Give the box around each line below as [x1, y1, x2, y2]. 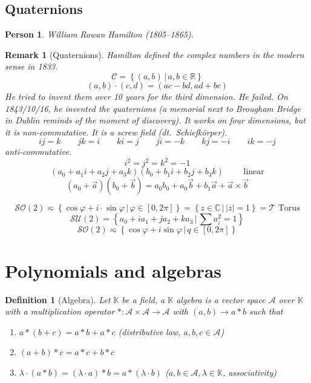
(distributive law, [118, 325, 181, 338]
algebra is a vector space [176, 293, 266, 306]
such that [249, 305, 283, 318]
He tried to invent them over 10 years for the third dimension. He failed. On [5, 90, 288, 102]
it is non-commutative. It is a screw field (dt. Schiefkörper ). [5, 125, 228, 138]
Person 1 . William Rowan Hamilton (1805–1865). [5, 28, 194, 41]
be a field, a [122, 293, 165, 306]
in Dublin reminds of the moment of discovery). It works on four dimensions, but [5, 114, 306, 126]
